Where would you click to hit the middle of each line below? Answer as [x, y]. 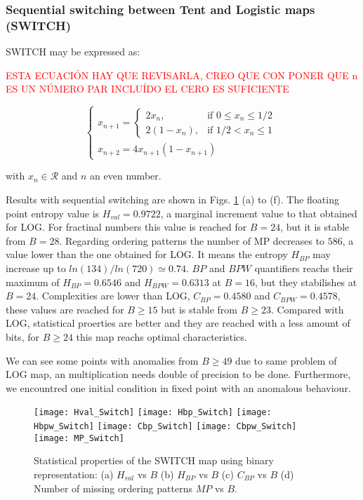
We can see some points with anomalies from [102, 360]
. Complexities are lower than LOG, [113, 296]
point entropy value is [53, 213]
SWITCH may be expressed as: [73, 52]
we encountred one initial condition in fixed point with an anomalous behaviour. [178, 387]
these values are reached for [65, 309]
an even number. [126, 176]
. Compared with [307, 309]
